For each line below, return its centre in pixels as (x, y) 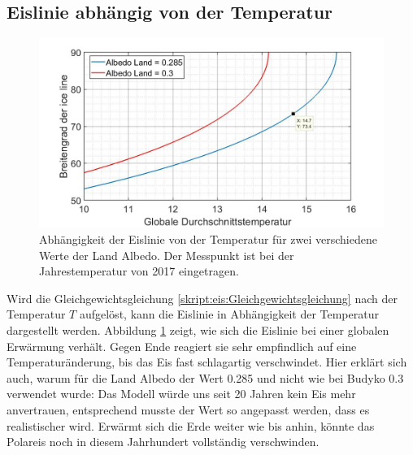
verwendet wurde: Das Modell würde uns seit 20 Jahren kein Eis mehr (181, 394)
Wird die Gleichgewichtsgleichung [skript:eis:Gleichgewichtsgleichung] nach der (202, 298)
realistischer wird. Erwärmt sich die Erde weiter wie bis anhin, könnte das (191, 425)
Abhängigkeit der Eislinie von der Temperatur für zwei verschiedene (208, 238)
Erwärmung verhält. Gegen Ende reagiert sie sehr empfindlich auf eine (182, 346)
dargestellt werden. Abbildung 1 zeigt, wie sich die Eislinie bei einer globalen (198, 329)
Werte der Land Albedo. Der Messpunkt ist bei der (167, 255)
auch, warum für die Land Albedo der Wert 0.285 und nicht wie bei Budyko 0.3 (205, 377)
